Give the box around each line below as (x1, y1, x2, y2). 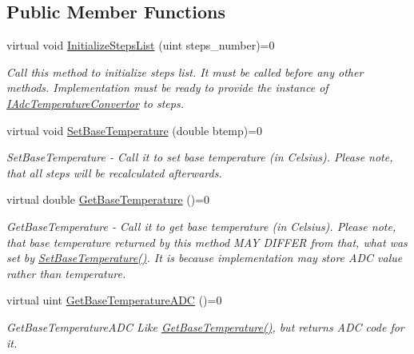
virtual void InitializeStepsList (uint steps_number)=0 (6, 37, 275, 54)
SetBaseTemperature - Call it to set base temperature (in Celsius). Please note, (6, 149, 393, 165)
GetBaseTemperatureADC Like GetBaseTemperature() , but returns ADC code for (6, 318, 404, 335)
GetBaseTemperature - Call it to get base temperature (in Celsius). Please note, (6, 217, 396, 234)
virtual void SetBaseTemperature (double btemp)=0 (6, 121, 263, 138)
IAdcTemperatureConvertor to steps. (6, 94, 184, 111)
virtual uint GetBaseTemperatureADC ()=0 (6, 292, 222, 308)
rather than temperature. (6, 265, 126, 281)
